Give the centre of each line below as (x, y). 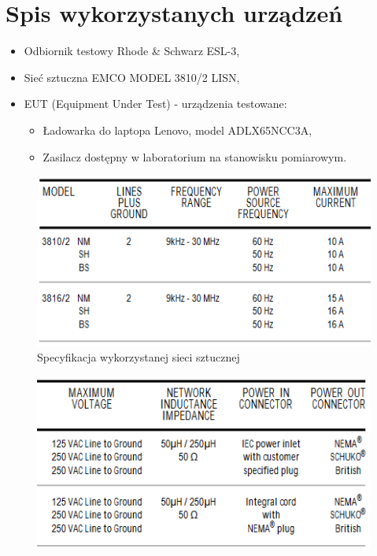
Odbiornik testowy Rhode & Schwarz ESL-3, (132, 51)
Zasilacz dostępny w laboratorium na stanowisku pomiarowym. (195, 156)
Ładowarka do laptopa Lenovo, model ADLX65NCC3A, (177, 130)
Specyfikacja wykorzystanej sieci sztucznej (139, 357)
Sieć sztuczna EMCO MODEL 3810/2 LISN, (132, 77)
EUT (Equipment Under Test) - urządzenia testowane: (155, 104)
